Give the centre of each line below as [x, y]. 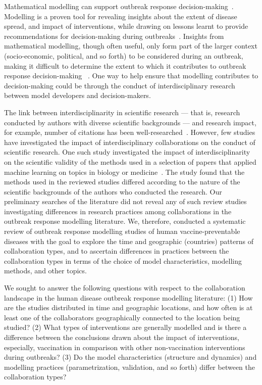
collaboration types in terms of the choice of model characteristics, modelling [123, 260]
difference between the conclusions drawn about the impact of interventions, [122, 337]
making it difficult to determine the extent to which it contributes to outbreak [125, 65]
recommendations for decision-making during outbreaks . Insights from [114, 36]
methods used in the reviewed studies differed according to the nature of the [122, 182]
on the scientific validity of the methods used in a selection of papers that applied [130, 161]
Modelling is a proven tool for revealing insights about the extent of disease [121, 16]
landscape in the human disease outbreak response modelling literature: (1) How [128, 297]
